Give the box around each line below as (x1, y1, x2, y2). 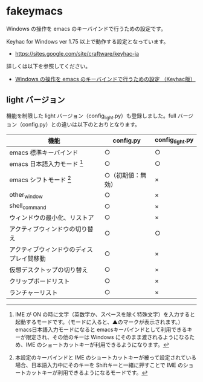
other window (9, 190, 43, 200)
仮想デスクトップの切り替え (9, 266, 89, 274)
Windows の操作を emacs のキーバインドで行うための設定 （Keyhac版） (14, 75, 196, 82)
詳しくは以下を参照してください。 (6, 62, 91, 70)
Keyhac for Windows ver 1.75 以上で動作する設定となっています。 (6, 38, 169, 45)
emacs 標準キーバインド (9, 148, 79, 157)
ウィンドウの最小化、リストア (9, 214, 95, 222)
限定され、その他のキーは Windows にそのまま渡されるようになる (25, 334, 190, 341)
